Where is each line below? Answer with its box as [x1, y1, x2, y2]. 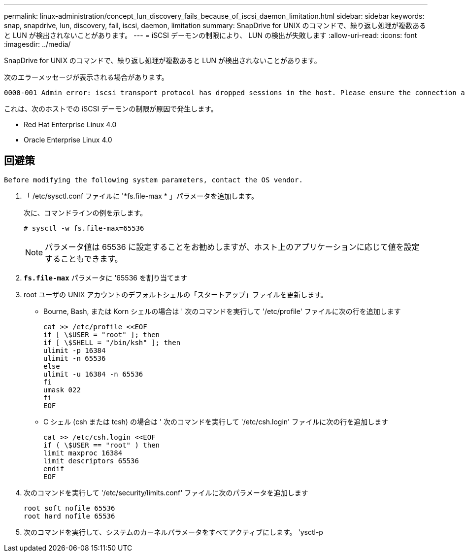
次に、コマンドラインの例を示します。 [24, 208, 147, 217]
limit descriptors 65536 [43, 456, 139, 465]
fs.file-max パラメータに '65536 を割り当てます [24, 273, 188, 282]
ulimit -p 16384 [43, 346, 106, 354]
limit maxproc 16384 [43, 449, 123, 457]
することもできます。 [45, 253, 123, 264]
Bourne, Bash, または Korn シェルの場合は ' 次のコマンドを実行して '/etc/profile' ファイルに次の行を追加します [43, 307, 401, 315]
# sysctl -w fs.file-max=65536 [24, 224, 144, 232]
